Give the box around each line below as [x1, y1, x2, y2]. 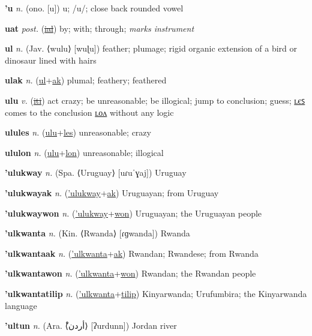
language [5, 299, 37, 311]
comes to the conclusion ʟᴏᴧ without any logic [5, 106, 174, 118]
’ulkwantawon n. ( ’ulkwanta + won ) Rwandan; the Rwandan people [5, 267, 256, 280]
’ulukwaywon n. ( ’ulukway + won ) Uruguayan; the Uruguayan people [5, 206, 262, 219]
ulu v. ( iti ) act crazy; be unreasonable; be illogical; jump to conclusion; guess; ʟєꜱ [5, 94, 305, 106]
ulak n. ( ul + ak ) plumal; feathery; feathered [5, 74, 167, 86]
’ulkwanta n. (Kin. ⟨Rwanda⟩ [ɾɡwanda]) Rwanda [5, 227, 190, 239]
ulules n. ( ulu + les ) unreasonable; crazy [5, 126, 151, 139]
